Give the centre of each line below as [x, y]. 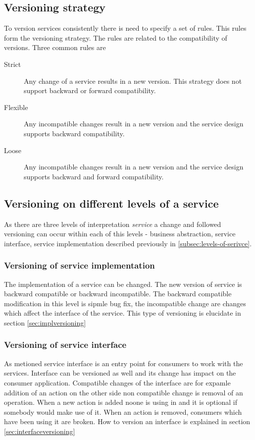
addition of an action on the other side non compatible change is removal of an [124, 392]
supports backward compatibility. [74, 133]
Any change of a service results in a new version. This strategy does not [133, 81]
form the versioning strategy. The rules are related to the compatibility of [116, 37]
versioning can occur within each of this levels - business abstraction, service [120, 234]
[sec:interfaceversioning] [40, 431]
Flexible [16, 107]
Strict [13, 64]
